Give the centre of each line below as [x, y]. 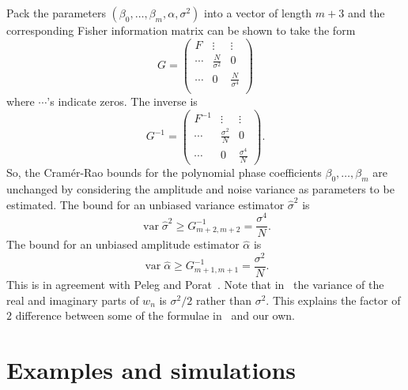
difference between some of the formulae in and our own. [155, 315]
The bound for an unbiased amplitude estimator [123, 244]
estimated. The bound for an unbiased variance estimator [145, 204]
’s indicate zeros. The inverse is [122, 101]
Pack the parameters [56, 13]
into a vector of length [258, 13]
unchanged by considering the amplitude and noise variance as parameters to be [200, 188]
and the [366, 13]
